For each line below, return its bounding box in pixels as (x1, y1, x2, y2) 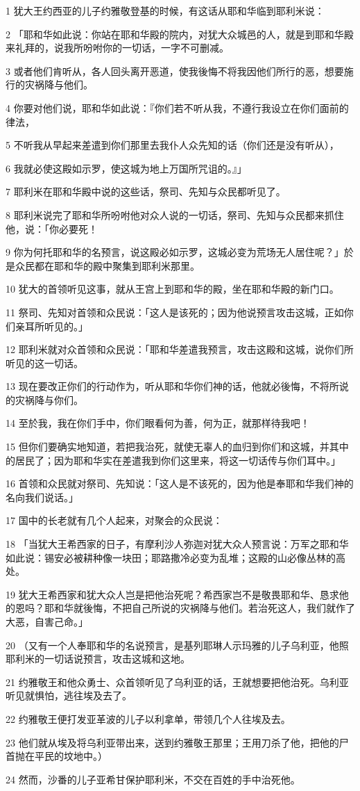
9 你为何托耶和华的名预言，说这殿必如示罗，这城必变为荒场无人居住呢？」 (6, 245, 344, 259)
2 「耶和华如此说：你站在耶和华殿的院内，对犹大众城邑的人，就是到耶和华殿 (6, 26, 354, 41)
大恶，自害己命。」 (6, 614, 88, 628)
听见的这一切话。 (6, 355, 83, 370)
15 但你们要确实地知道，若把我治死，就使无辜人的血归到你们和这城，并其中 (6, 439, 349, 454)
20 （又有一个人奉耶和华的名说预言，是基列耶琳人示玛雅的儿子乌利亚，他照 (6, 637, 349, 652)
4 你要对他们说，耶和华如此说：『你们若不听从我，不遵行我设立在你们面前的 (6, 100, 349, 115)
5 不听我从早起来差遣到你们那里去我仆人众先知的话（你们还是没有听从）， (6, 138, 339, 152)
